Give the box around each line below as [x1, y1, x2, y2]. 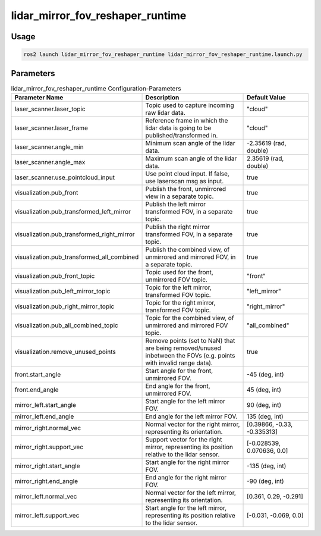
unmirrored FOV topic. [145, 275, 208, 284]
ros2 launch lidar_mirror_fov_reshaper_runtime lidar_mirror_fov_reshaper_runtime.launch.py [23, 51, 303, 58]
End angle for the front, [145, 382, 210, 390]
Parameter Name [14, 93, 64, 102]
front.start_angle [14, 371, 61, 379]
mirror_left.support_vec [14, 512, 80, 520]
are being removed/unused [145, 344, 221, 352]
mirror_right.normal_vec [14, 424, 81, 432]
